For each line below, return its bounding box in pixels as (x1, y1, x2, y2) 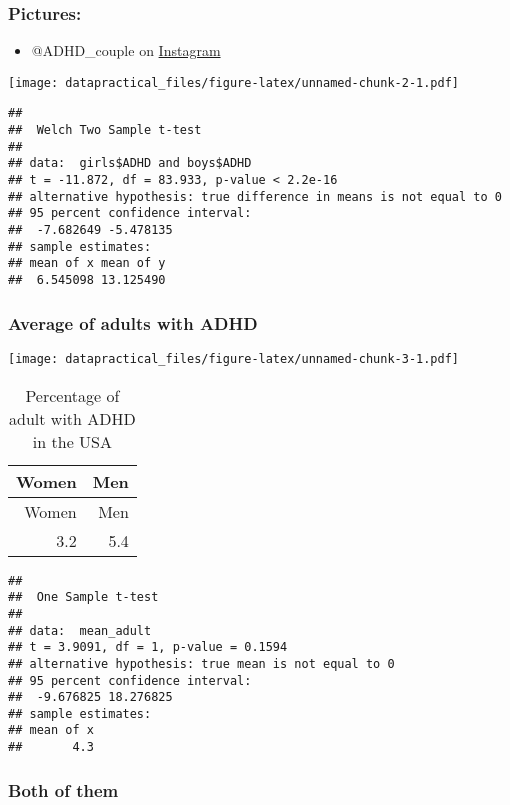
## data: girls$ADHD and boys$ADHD (8, 156, 252, 171)
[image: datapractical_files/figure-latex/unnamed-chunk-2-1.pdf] (8, 75, 460, 90)
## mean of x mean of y (8, 256, 166, 271)
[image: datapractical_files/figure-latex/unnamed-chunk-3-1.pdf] (8, 351, 460, 366)
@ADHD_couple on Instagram (31, 40, 221, 61)
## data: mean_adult (8, 623, 152, 638)
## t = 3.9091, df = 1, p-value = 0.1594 (8, 640, 288, 655)
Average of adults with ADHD (8, 310, 258, 335)
